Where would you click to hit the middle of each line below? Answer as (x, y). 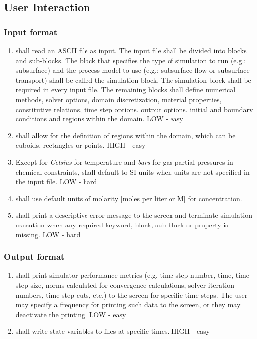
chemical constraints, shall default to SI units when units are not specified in (132, 171)
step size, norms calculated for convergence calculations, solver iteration (125, 284)
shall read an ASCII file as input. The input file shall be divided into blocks (131, 50)
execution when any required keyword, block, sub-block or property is (122, 224)
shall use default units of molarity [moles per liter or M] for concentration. (129, 198)
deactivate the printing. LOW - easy (71, 314)
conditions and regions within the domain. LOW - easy (99, 119)
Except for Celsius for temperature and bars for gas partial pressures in (124, 162)
